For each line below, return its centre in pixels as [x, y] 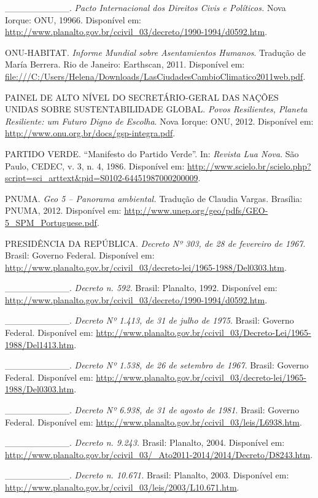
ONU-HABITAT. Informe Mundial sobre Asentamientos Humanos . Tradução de [155, 52]
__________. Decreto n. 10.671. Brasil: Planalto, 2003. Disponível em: [147, 475]
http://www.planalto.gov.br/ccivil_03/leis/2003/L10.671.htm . [122, 487]
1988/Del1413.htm [40, 344]
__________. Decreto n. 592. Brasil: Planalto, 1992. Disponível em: [141, 288]
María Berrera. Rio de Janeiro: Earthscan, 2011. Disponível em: [125, 64]
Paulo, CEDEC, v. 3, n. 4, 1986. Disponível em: [95, 165]
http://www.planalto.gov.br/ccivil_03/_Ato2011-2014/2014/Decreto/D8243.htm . [159, 454]
